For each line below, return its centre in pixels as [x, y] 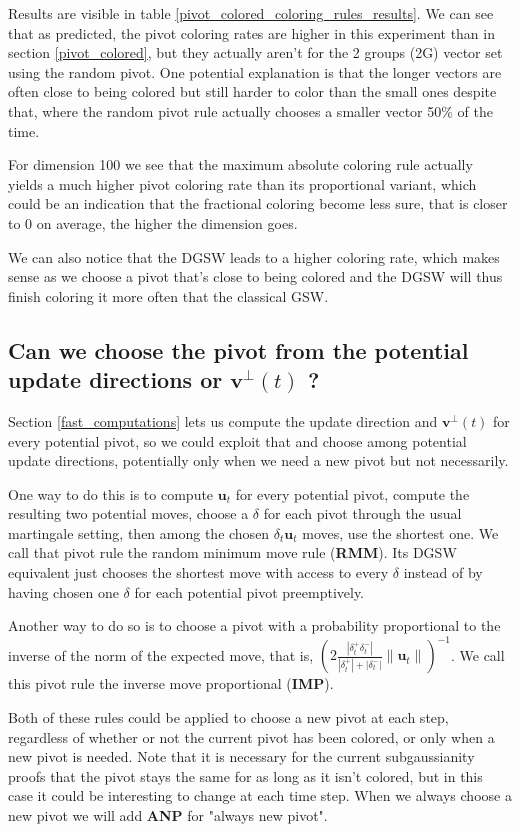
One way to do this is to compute [111, 493]
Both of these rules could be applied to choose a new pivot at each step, [228, 716]
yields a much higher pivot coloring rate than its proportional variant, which [242, 183]
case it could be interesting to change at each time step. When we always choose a [260, 795]
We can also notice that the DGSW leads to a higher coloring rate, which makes [254, 256]
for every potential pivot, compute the [352, 493]
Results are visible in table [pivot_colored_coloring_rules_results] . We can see [251, 13]
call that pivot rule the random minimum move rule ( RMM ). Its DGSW [232, 552]
